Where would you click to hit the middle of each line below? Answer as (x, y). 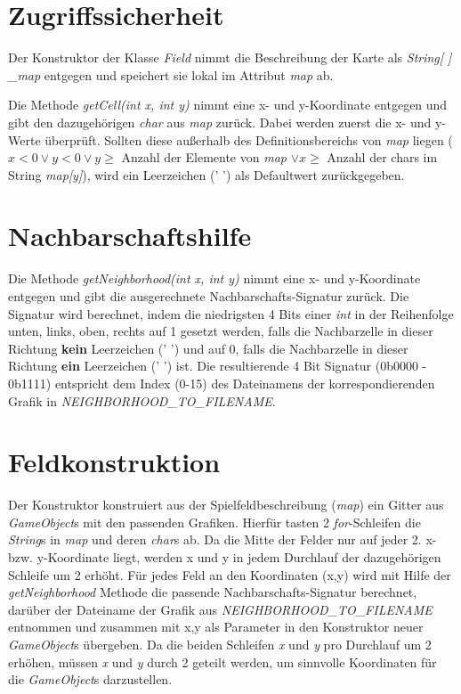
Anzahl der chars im (382, 157)
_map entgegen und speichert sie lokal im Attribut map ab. (171, 74)
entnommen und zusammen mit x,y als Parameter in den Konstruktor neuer (216, 627)
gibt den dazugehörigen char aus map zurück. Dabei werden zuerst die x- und (220, 122)
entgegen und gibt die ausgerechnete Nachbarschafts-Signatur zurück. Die (209, 296)
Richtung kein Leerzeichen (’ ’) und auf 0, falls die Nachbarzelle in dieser (208, 348)
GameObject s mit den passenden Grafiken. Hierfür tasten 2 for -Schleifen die (214, 522)
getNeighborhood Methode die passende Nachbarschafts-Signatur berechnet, (213, 592)
